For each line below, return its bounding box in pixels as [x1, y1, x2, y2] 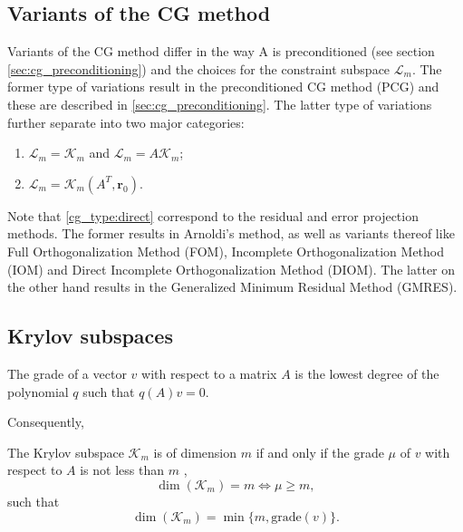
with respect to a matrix [141, 363, 277, 382]
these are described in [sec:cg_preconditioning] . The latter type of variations [7, 94, 432, 113]
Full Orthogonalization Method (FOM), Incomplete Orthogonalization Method [7, 241, 445, 260]
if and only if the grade [256, 442, 384, 461]
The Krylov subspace [7, 442, 124, 461]
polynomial [7, 382, 69, 401]
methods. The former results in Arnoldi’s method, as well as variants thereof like [7, 224, 455, 243]
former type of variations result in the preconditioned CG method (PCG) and [7, 77, 439, 96]
